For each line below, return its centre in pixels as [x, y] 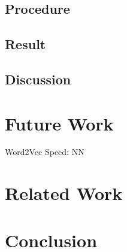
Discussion [38, 79]
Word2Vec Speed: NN [45, 152]
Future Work [59, 123]
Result [25, 44]
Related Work [64, 193]
